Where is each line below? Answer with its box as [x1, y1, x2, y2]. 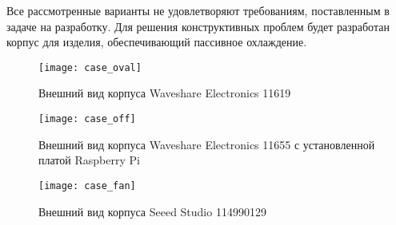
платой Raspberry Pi [38, 152, 140, 168]
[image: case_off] [38, 113, 136, 125]
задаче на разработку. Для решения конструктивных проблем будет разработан [6, 18, 390, 34]
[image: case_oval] [38, 61, 142, 73]
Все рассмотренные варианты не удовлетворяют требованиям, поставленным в [6, 2, 390, 18]
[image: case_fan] [38, 180, 136, 191]
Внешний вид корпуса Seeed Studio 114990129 [38, 203, 266, 219]
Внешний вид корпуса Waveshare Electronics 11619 [38, 85, 291, 101]
